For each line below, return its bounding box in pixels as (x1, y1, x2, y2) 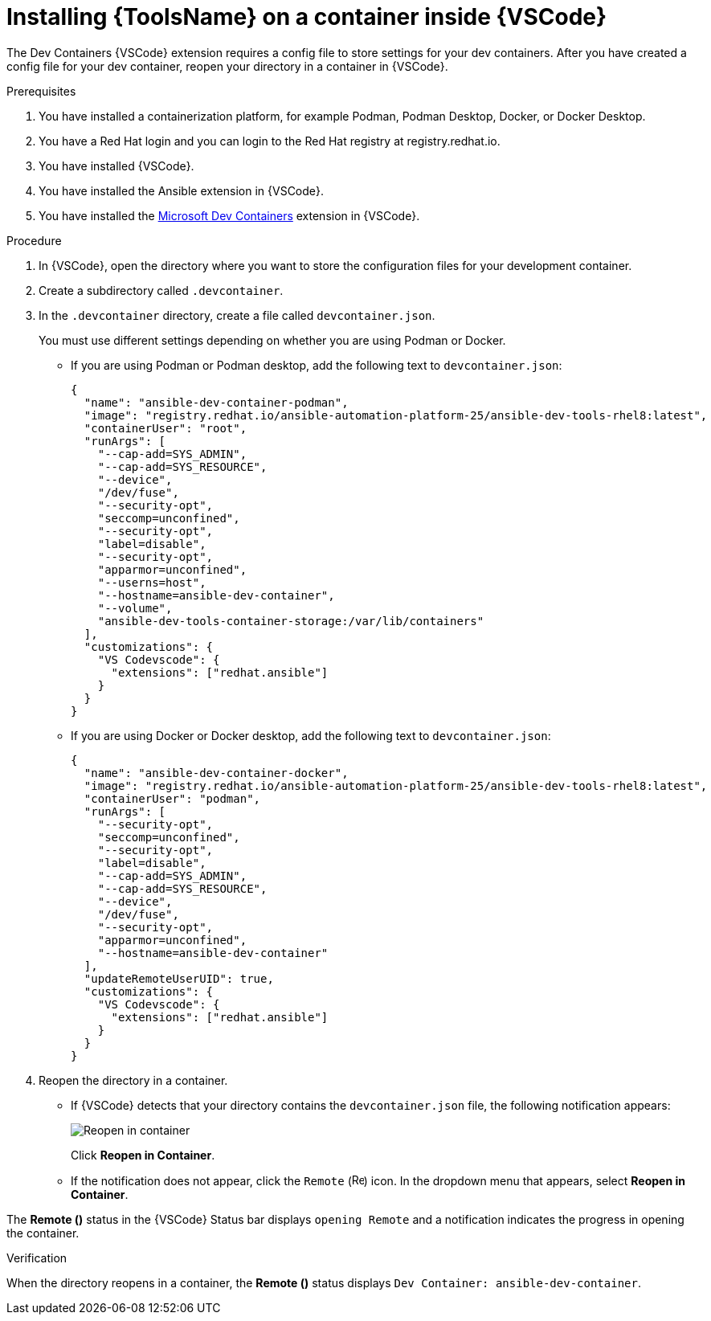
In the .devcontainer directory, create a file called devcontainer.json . (39, 308, 435, 322)
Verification (6, 1250, 67, 1265)
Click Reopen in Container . (71, 1147, 215, 1162)
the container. (6, 1225, 80, 1240)
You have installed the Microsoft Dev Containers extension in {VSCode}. (39, 208, 420, 223)
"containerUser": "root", (84, 421, 247, 435)
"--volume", (97, 601, 173, 615)
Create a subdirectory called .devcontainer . (39, 283, 284, 297)
